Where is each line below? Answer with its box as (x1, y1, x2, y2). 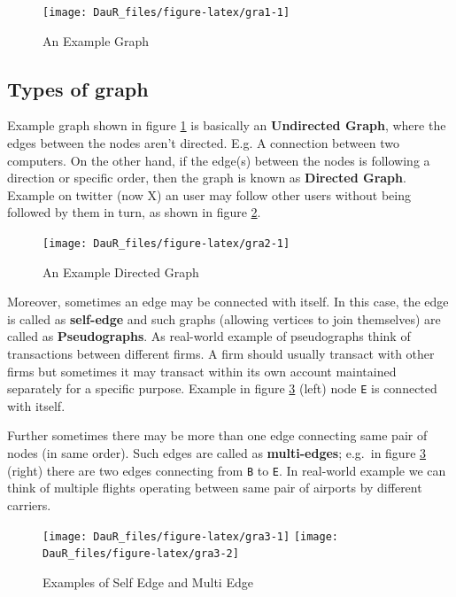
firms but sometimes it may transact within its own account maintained (7, 361, 397, 380)
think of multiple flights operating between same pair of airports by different (7, 478, 422, 497)
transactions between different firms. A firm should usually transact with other (7, 345, 435, 363)
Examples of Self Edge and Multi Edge (43, 572, 253, 591)
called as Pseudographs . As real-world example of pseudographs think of (7, 327, 411, 345)
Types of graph (7, 74, 149, 102)
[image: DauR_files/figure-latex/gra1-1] (43, 6, 290, 19)
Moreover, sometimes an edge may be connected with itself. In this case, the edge (7, 292, 449, 311)
